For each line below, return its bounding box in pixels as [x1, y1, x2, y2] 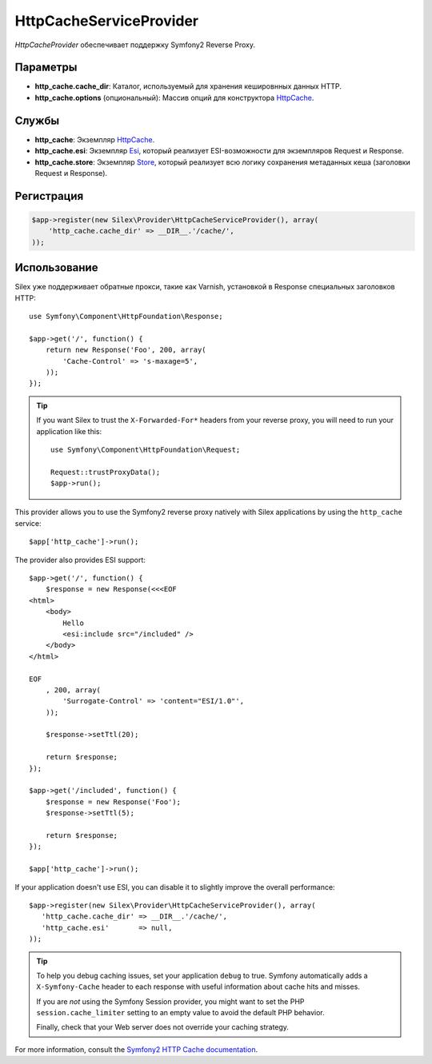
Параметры [14, 61, 78, 74]
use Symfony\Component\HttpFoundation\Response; [29, 312, 223, 321]
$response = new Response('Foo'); [45, 797, 182, 807]
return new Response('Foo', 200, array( [45, 345, 207, 355]
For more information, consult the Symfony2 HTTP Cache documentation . [14, 1044, 258, 1054]
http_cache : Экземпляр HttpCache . [34, 134, 155, 144]
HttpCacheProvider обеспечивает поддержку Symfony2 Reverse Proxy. [14, 40, 256, 50]
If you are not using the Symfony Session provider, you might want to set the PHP [36, 996, 305, 1006]
